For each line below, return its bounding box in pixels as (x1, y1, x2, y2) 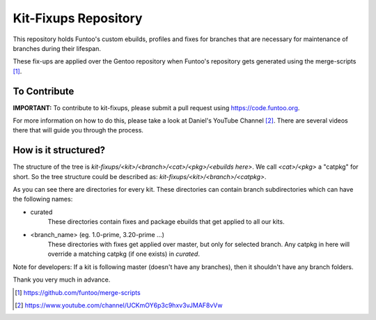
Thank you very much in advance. (13, 275, 111, 284)
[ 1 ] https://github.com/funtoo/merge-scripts (15, 288, 141, 296)
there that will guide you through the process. (13, 126, 144, 135)
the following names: (13, 195, 73, 204)
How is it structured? (13, 144, 106, 156)
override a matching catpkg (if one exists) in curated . (47, 250, 200, 258)
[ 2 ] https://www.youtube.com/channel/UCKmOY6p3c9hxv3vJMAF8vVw (15, 301, 223, 310)
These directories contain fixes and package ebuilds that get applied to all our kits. (47, 218, 285, 226)
